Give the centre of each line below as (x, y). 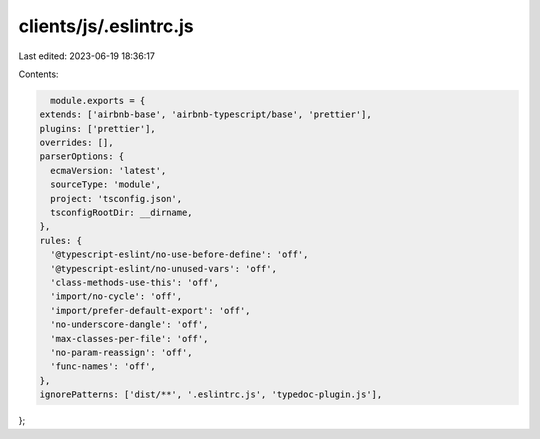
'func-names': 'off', (103, 366)
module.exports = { (98, 100)
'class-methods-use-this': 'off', (135, 282)
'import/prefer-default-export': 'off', (150, 310)
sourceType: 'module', (106, 184)
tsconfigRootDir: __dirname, (122, 213)
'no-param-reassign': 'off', (122, 352)
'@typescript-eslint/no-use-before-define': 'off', (179, 254)
